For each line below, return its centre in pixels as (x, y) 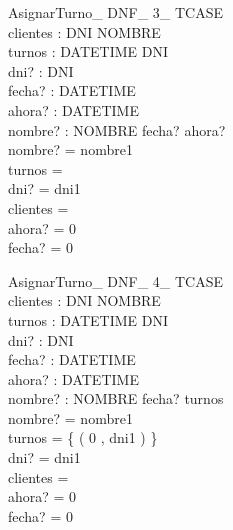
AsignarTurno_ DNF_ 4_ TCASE (116, 280)
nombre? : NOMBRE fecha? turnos (116, 398)
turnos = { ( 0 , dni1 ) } (83, 437)
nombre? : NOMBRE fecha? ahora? (117, 129)
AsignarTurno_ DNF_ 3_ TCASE (116, 12)
